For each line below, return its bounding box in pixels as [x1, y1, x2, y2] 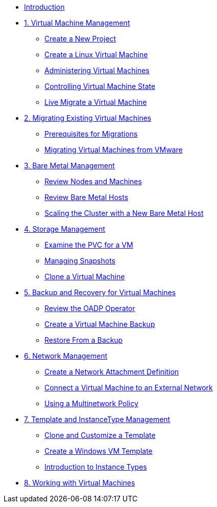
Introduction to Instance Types [44, 462, 147, 471]
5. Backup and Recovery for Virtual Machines [24, 288, 176, 297]
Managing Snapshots [44, 256, 115, 265]
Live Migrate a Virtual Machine [44, 98, 147, 106]
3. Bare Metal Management [24, 161, 115, 170]
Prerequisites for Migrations [44, 129, 138, 138]
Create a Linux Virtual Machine [44, 50, 148, 59]
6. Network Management [24, 351, 108, 360]
